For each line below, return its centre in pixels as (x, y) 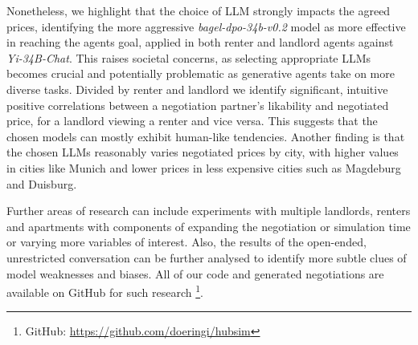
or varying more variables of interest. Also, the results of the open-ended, (186, 242)
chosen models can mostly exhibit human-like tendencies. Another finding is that (206, 136)
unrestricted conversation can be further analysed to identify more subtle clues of (207, 257)
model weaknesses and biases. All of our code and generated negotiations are (195, 273)
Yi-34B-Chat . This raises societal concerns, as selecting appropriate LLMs (189, 57)
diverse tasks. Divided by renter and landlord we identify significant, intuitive (197, 89)
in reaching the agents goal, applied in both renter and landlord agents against (200, 42)
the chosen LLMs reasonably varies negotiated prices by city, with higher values (203, 152)
